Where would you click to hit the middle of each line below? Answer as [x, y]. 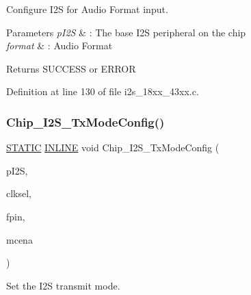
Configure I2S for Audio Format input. [87, 9]
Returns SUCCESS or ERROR [71, 68]
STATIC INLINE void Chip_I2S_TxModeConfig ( [113, 147]
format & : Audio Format [60, 46]
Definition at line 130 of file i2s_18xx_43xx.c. [103, 91]
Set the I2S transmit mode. [63, 285]
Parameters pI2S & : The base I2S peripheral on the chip [126, 32]
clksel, [19, 193]
